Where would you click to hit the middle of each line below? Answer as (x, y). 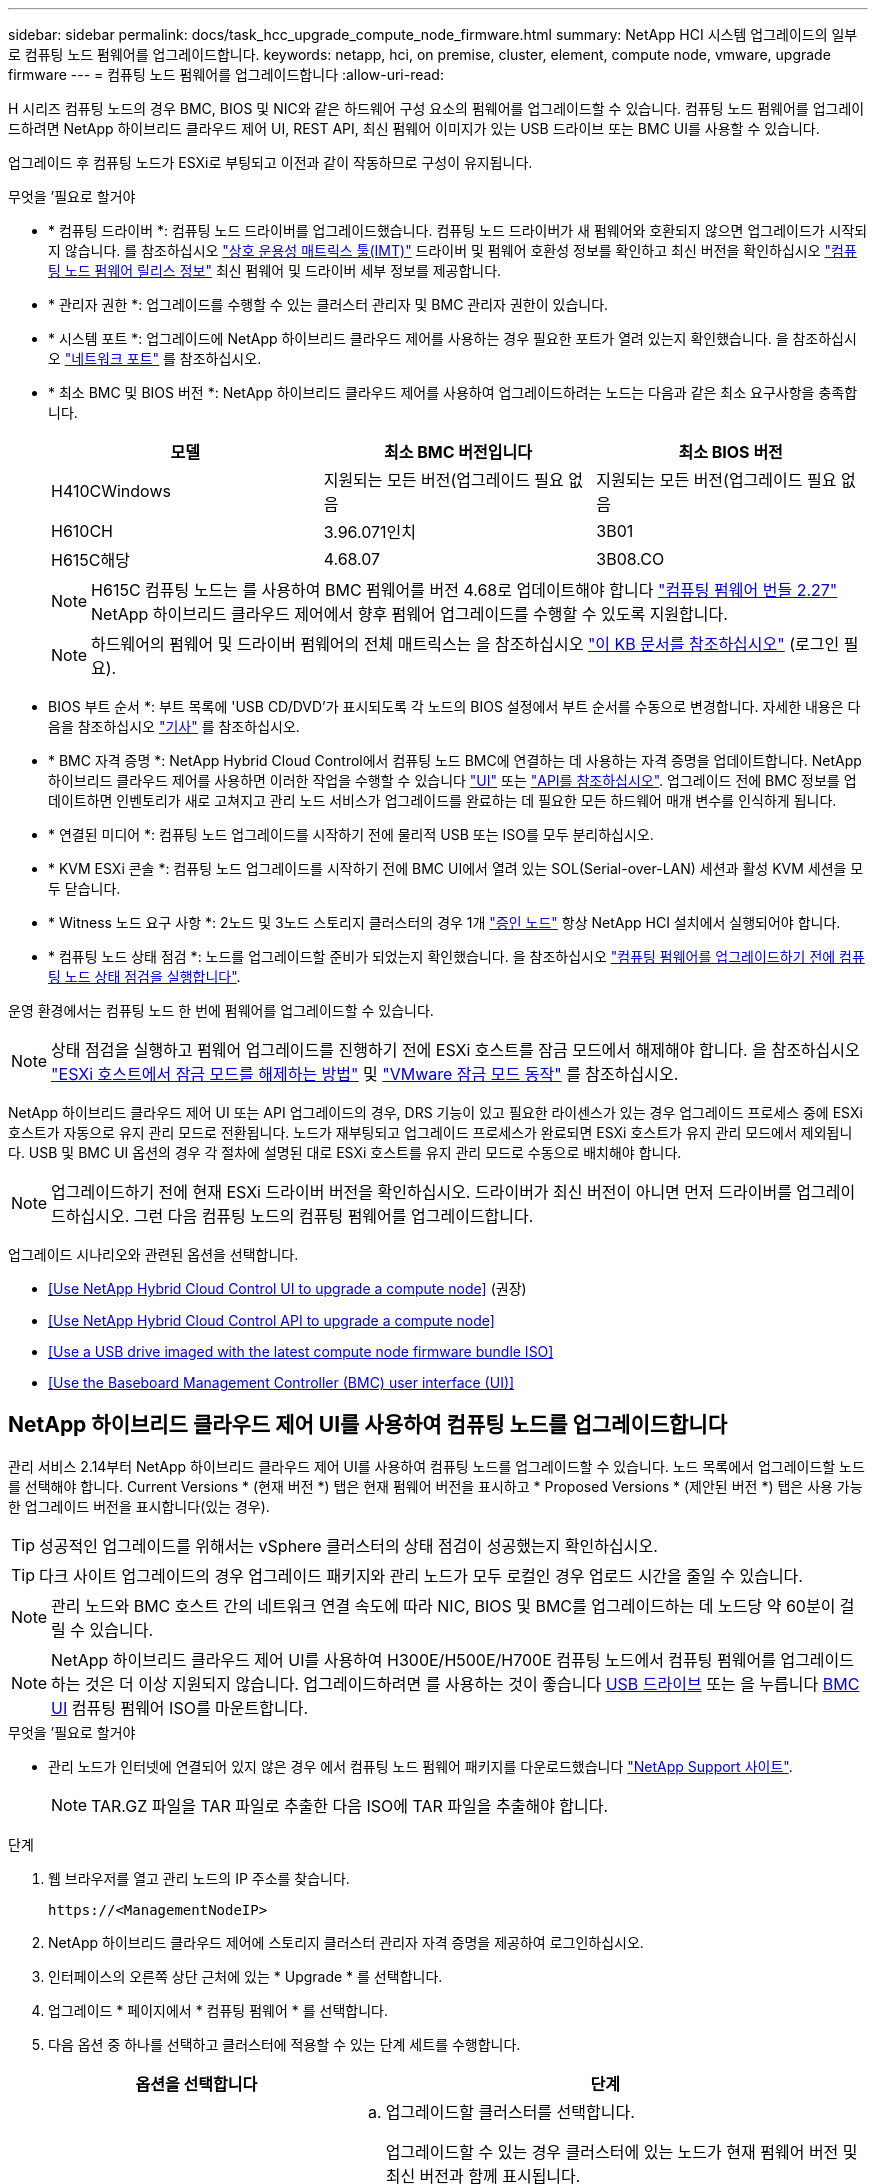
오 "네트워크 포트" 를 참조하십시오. (155, 358)
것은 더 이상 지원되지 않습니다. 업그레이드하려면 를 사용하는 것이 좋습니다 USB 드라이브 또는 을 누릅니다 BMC (472, 1683)
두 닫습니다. (84, 888)
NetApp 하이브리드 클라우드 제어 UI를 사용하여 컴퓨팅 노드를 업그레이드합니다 (368, 1425)
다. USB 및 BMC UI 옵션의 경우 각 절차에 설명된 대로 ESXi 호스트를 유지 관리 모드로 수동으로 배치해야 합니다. (345, 1152)
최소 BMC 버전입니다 (458, 452)
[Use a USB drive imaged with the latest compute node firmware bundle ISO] (301, 1351)
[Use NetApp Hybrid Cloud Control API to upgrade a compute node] (271, 1320)
